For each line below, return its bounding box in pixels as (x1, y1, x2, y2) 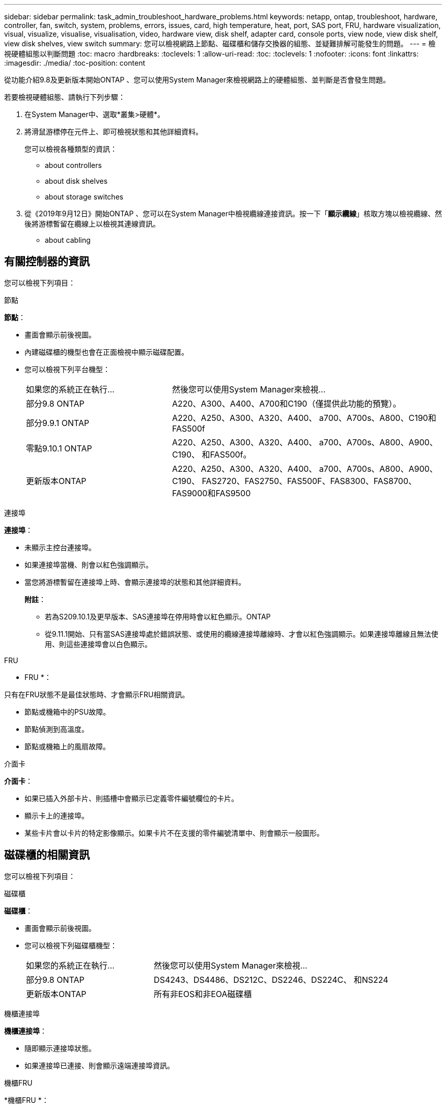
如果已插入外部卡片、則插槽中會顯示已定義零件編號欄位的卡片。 (24, 793, 238, 803)
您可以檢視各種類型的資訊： (24, 145, 117, 153)
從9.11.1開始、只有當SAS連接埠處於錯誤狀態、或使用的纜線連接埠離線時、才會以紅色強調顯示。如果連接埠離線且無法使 (45, 629, 438, 638)
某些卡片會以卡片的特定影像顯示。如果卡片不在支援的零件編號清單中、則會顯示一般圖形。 (24, 828, 324, 837)
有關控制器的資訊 (4, 255, 90, 268)
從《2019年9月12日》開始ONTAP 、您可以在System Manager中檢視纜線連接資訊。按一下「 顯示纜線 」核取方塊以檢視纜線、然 (24, 209, 442, 218)
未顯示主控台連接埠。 (24, 543, 96, 552)
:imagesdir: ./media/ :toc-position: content (4, 59, 145, 67)
